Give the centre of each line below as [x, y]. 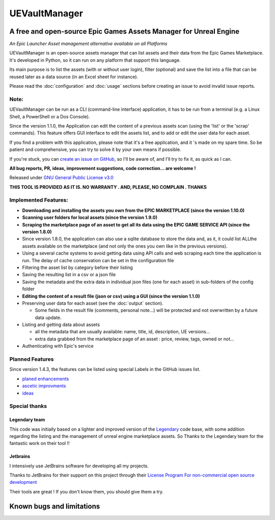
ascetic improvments [44, 386]
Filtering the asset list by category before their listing [78, 267]
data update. [48, 317]
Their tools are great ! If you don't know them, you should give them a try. [87, 491]
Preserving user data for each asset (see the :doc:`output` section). [93, 303]
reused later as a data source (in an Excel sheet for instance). [74, 77]
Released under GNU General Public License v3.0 [62, 178]
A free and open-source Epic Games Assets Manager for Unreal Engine [124, 31]
